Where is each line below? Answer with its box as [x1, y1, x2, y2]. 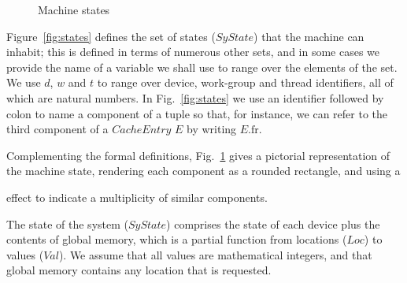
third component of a [6, 121, 109, 137]
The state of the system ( [6, 215, 128, 232]
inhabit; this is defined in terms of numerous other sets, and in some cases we [6, 43, 380, 60]
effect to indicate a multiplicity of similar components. [6, 188, 268, 205]
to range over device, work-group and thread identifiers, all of [97, 74, 394, 91]
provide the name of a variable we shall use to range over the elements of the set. [6, 58, 398, 75]
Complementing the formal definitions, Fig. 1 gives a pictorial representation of [6, 147, 390, 163]
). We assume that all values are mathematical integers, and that [58, 246, 372, 263]
